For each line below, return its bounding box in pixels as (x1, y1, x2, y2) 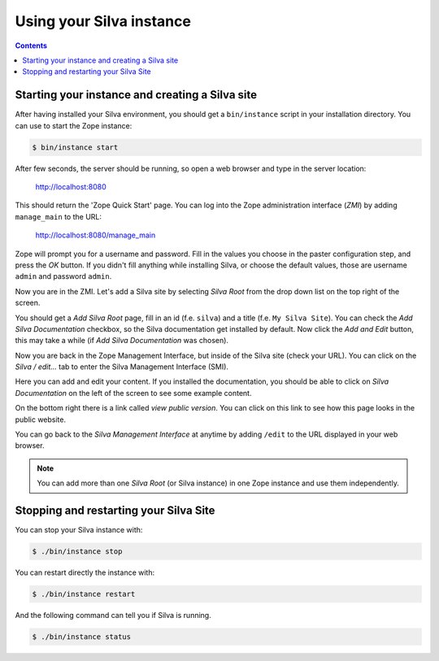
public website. (15, 415, 67, 424)
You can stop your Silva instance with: (15, 525, 143, 535)
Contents (15, 41, 48, 50)
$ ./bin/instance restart (32, 589, 136, 599)
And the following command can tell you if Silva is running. (15, 611, 211, 620)
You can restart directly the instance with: (15, 568, 154, 577)
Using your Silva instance (15, 12, 191, 30)
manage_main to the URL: (15, 211, 102, 221)
